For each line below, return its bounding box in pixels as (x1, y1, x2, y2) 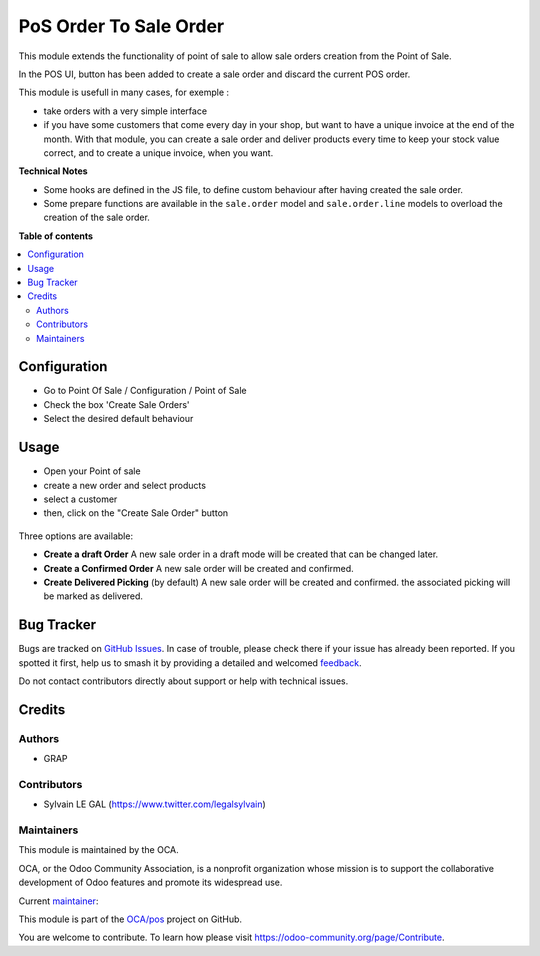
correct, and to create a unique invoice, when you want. (43, 146, 274, 159)
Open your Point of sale (43, 465, 141, 477)
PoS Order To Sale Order (18, 15, 225, 37)
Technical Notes (18, 165, 89, 177)
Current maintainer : (18, 895, 99, 907)
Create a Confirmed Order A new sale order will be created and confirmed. (43, 562, 354, 574)
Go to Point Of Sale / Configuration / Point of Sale (43, 385, 247, 397)
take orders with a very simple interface (43, 105, 208, 117)
